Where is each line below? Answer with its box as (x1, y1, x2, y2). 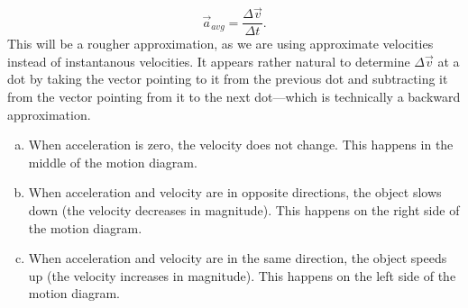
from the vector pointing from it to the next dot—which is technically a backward (7, 87, 461, 106)
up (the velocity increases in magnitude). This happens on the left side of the (28, 266, 456, 285)
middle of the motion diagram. (28, 152, 197, 171)
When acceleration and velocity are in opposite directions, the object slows (28, 183, 442, 202)
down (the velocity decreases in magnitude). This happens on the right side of (28, 201, 460, 220)
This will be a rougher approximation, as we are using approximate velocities (7, 34, 434, 53)
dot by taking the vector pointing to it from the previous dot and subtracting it (7, 69, 448, 88)
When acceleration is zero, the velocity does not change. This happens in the (28, 135, 454, 154)
